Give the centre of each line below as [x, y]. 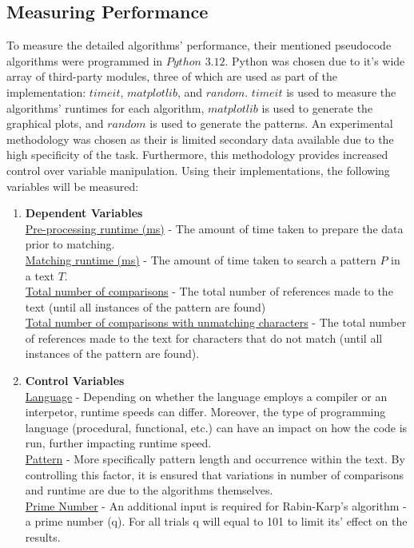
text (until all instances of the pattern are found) [145, 306]
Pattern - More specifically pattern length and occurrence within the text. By [215, 459]
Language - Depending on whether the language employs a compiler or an [206, 396]
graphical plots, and [55, 123]
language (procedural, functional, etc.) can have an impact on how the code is [216, 427]
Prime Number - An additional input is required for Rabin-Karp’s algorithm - [216, 505]
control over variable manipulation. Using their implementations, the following [198, 170]
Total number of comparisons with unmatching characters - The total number [216, 322]
